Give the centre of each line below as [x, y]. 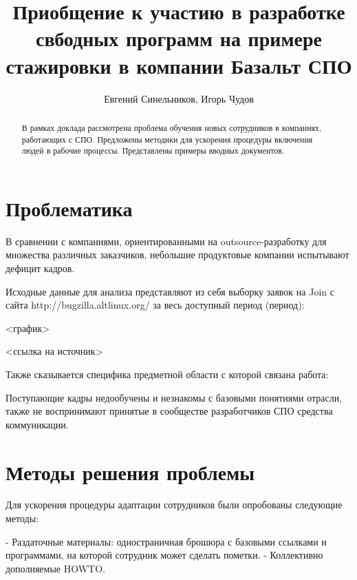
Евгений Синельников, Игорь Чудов [179, 98]
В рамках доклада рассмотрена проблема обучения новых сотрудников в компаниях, [172, 127]
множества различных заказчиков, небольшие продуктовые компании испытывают [177, 255]
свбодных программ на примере [179, 38]
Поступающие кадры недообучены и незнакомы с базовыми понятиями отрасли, [174, 397]
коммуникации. [37, 424]
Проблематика [69, 208]
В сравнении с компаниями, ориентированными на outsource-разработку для [166, 241]
